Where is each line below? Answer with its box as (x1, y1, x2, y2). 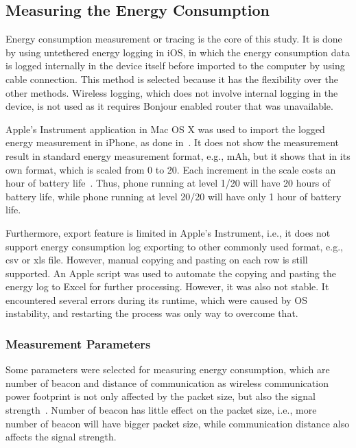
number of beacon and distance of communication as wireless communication (5, 375, 329, 390)
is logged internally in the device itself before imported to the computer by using (5, 58, 345, 73)
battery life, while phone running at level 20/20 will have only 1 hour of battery (5, 189, 342, 203)
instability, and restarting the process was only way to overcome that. (5, 306, 298, 320)
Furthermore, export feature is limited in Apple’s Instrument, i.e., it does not (5, 225, 331, 239)
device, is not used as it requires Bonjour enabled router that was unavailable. (5, 99, 333, 113)
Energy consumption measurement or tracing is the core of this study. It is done (5, 32, 342, 46)
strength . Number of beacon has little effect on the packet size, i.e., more (5, 403, 317, 417)
